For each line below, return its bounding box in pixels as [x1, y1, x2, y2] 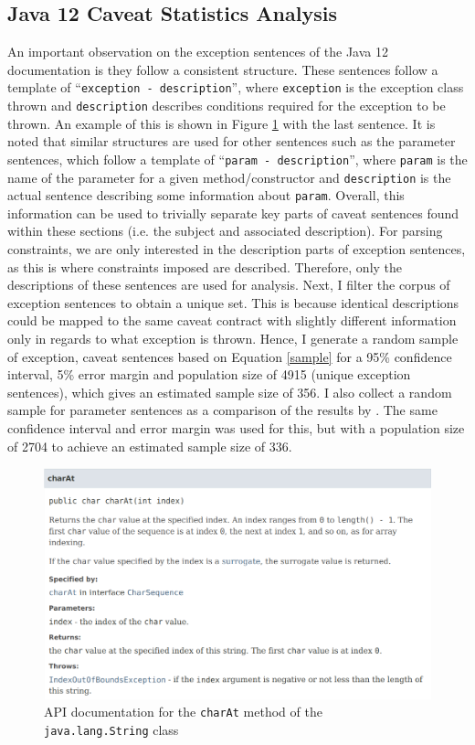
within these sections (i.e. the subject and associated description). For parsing [7, 221, 443, 240]
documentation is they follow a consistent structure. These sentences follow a [7, 59, 438, 79]
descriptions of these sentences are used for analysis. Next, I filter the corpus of [7, 275, 450, 294]
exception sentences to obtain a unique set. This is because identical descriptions [7, 293, 459, 312]
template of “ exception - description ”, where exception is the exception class [7, 78, 464, 97]
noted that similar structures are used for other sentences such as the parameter [7, 132, 456, 151]
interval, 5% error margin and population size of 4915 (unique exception [7, 365, 411, 384]
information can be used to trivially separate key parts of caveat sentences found [7, 203, 459, 222]
